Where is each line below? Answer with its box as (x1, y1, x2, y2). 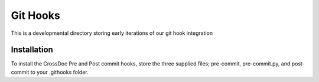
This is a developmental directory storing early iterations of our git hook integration (11, 29, 213, 37)
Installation (11, 45, 53, 55)
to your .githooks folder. (30, 68, 89, 76)
